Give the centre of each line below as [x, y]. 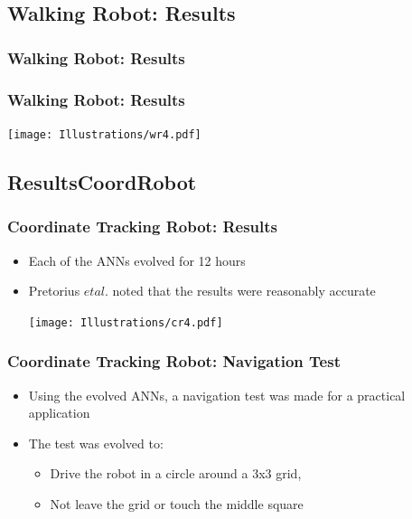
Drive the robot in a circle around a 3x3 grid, [176, 473]
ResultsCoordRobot [102, 181]
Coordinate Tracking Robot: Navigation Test [174, 361]
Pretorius [54, 291]
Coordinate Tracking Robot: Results [142, 226]
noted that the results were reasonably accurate [244, 291]
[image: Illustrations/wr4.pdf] [104, 134]
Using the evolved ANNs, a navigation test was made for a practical [217, 395]
